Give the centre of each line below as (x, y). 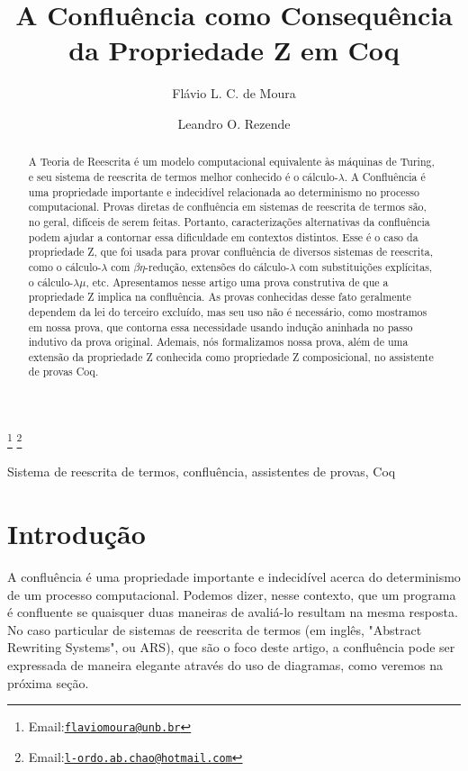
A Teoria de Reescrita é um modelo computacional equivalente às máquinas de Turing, (231, 162)
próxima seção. (48, 682)
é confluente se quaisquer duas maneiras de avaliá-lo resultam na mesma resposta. (233, 612)
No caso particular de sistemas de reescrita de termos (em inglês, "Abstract (215, 629)
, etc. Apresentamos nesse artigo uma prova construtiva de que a (237, 281)
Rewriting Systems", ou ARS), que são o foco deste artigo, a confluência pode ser (231, 647)
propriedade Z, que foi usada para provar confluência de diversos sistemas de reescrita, (231, 252)
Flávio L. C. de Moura (234, 93)
